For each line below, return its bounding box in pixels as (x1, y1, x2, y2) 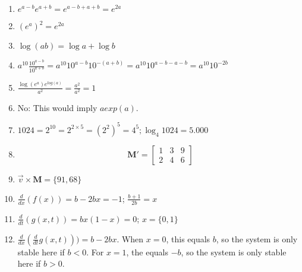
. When (117, 232, 144, 245)
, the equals (126, 245, 169, 258)
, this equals (166, 232, 210, 245)
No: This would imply (17, 101, 97, 113)
